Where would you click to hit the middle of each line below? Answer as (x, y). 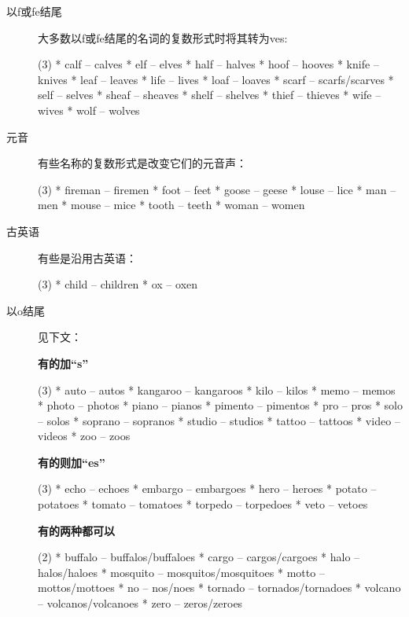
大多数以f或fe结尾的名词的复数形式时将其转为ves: (163, 37)
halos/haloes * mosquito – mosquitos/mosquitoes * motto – (181, 572)
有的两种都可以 (76, 530)
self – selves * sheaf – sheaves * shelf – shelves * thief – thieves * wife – (210, 95)
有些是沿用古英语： (87, 257)
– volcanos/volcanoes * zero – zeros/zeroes (140, 603)
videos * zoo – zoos (84, 436)
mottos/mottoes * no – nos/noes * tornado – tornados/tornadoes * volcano (219, 588)
